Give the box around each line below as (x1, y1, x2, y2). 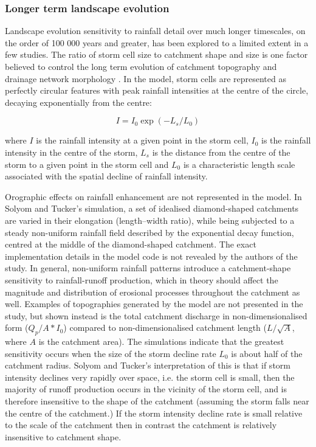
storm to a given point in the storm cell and (5, 158, 169, 170)
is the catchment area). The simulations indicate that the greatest (38, 335, 284, 348)
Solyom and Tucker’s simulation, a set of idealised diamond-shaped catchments (5, 202, 299, 215)
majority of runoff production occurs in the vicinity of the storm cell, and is (5, 383, 287, 395)
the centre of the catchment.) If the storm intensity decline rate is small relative (5, 406, 303, 419)
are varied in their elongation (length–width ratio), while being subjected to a (5, 213, 295, 226)
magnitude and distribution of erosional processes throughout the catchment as (5, 285, 300, 298)
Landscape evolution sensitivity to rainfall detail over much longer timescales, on (5, 24, 306, 37)
